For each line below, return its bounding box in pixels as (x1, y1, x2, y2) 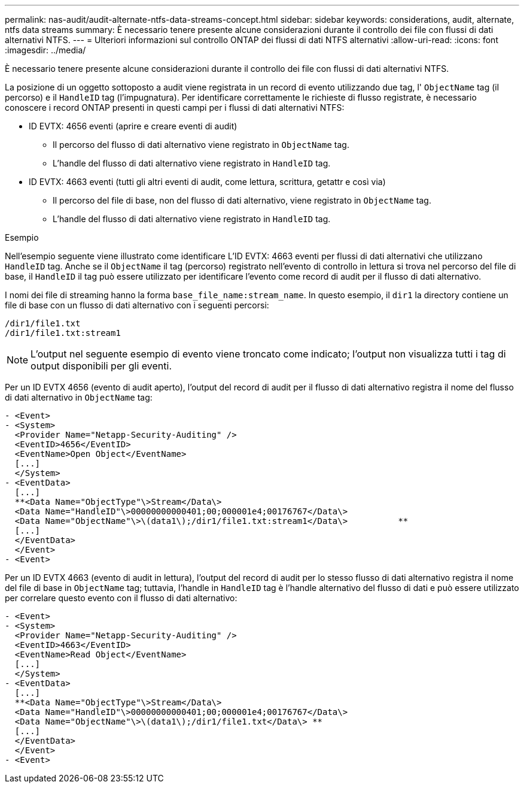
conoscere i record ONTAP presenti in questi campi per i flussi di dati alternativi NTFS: (5, 102, 345, 113)
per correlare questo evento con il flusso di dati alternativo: (5, 593, 237, 603)
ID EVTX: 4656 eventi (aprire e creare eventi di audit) (29, 121, 237, 131)
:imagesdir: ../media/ (5, 45, 86, 55)
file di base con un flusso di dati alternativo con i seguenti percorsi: (5, 300, 269, 310)
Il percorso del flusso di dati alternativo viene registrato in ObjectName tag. (53, 140, 349, 150)
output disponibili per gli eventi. (31, 360, 172, 372)
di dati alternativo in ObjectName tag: (5, 392, 153, 402)
